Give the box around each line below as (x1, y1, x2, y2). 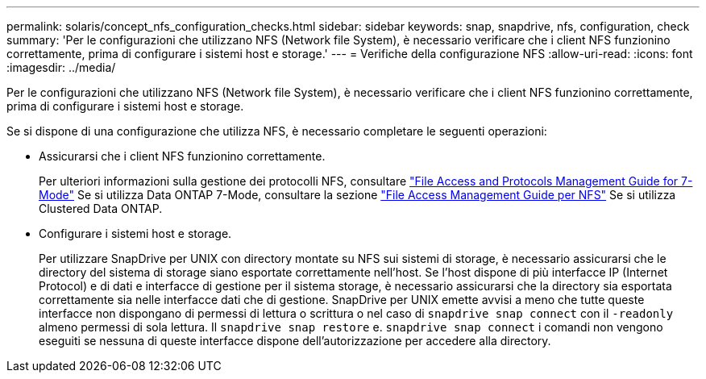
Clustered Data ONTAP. (39, 202, 163, 215)
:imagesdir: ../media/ (6, 60, 116, 74)
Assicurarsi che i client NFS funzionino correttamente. (39, 149, 326, 163)
